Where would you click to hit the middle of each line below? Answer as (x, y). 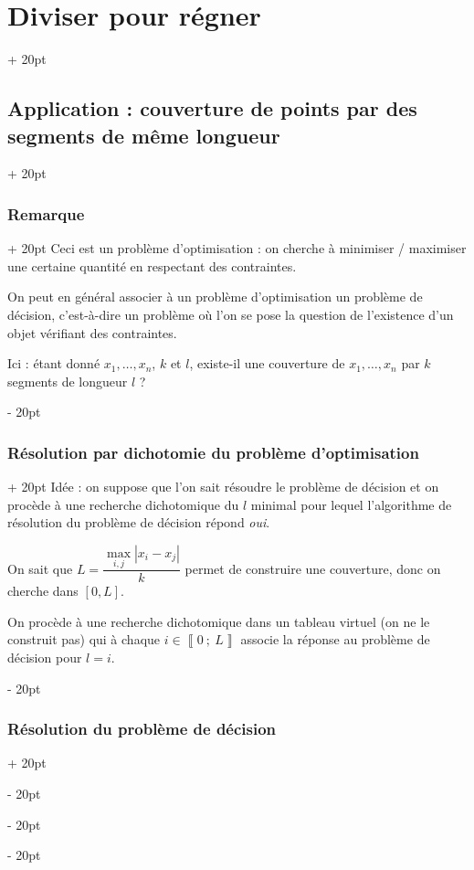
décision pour (45, 657)
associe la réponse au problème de (335, 639)
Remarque (46, 213)
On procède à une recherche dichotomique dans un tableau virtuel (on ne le (219, 621)
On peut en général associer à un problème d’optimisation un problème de (215, 297)
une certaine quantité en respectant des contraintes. (152, 265)
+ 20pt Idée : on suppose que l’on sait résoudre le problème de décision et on (223, 487)
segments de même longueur (144, 135)
